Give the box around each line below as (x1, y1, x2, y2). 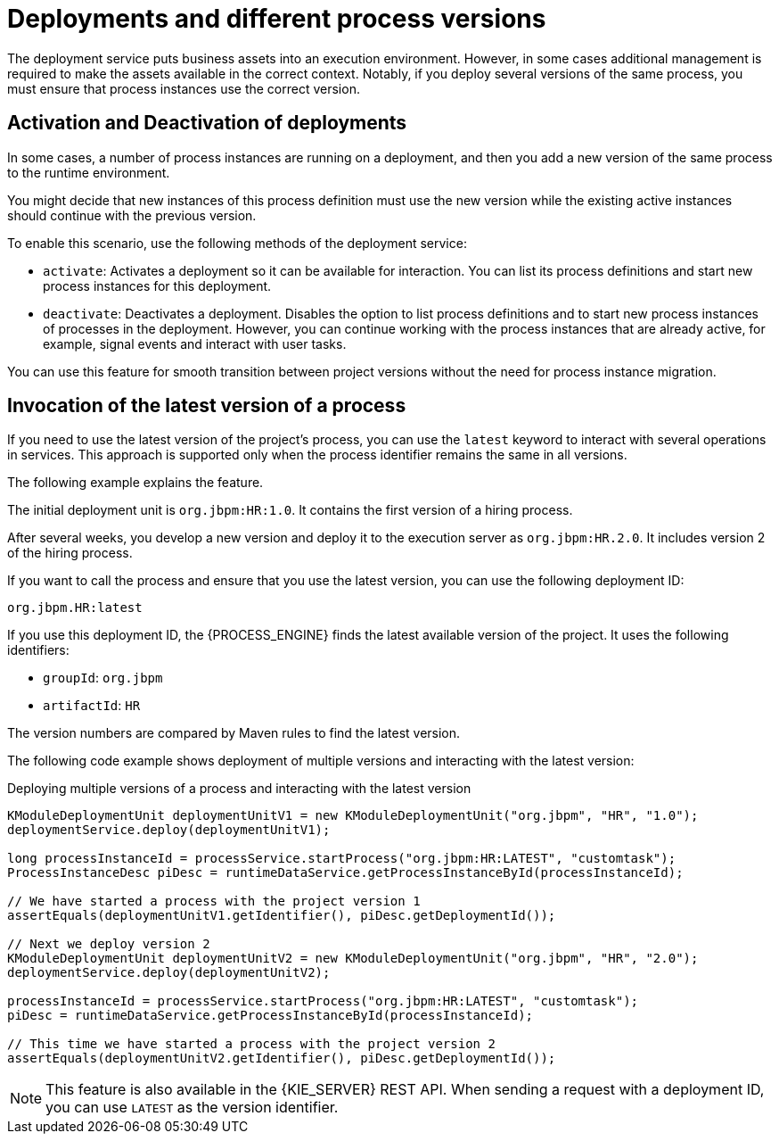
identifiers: (7, 642, 70, 658)
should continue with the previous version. (7, 207, 257, 223)
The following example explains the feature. (7, 475, 264, 491)
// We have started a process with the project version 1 (7, 894, 421, 909)
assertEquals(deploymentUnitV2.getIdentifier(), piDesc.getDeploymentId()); (7, 1051, 556, 1066)
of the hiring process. (7, 545, 133, 561)
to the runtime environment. (7, 164, 170, 180)
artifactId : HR (43, 698, 141, 714)
